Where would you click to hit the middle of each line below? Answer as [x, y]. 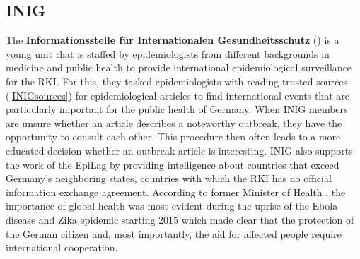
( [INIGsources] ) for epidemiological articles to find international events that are [178, 95]
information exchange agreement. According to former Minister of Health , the [176, 192]
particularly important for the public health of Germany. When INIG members [177, 109]
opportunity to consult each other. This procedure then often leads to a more [173, 137]
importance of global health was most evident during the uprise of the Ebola [172, 206]
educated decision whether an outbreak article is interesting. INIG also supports [179, 150]
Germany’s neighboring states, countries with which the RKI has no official [169, 178]
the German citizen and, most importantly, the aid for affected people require [174, 233]
